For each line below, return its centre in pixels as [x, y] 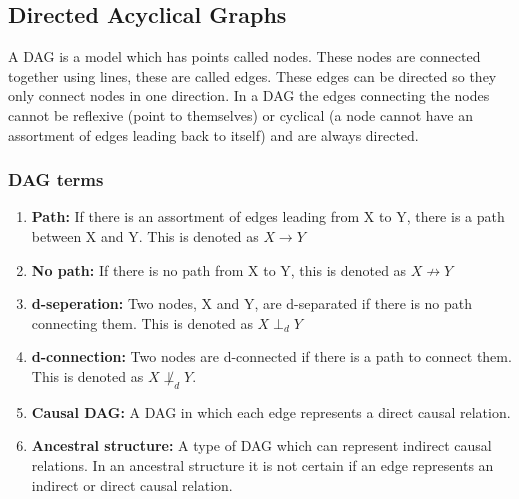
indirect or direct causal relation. [132, 484]
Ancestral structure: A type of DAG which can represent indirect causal [261, 445]
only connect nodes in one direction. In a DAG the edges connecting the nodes [249, 95]
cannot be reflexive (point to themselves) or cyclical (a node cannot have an [240, 114]
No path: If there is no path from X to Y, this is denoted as [219, 269]
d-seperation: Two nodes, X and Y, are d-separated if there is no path [252, 303]
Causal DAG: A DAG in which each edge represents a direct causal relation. [271, 411]
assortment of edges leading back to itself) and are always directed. [213, 134]
